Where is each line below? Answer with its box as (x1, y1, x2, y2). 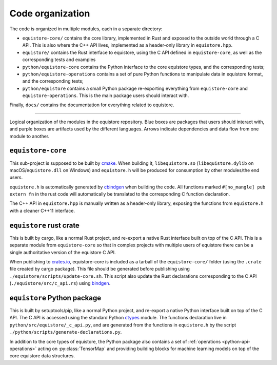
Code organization (9, 8, 90, 19)
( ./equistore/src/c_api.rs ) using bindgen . (9, 280, 111, 286)
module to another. (9, 133, 50, 139)
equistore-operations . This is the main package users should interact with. (22, 92, 189, 99)
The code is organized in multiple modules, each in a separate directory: (9, 26, 163, 32)
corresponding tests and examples (22, 56, 96, 63)
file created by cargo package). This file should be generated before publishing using (9, 266, 190, 272)
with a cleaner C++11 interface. (9, 207, 75, 214)
